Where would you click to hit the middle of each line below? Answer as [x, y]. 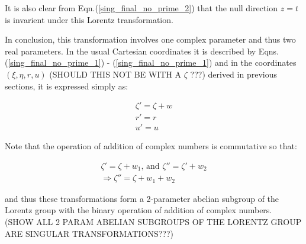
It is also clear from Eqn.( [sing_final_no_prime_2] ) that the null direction [141, 8]
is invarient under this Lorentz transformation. [89, 19]
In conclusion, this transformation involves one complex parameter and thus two [150, 39]
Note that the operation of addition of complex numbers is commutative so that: [151, 146]
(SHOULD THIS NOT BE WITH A [115, 74]
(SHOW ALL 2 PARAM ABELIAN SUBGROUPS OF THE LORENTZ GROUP [153, 221]
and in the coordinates [255, 62]
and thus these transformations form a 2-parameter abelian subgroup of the [142, 198]
